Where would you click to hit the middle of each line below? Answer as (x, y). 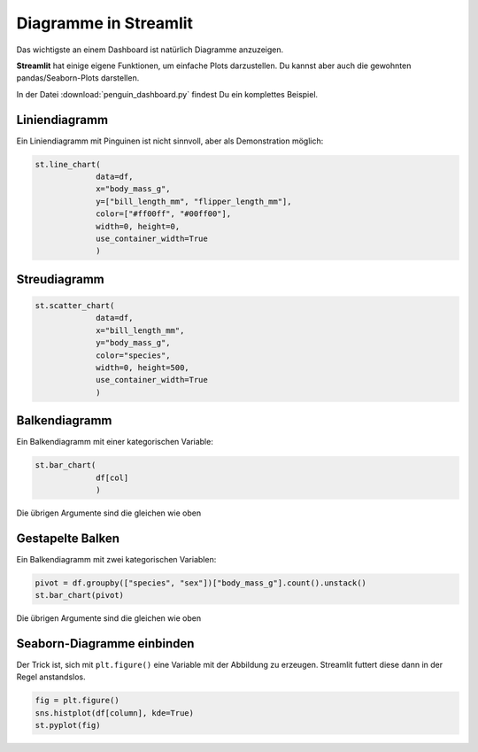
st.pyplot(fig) (68, 725)
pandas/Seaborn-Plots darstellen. (78, 78)
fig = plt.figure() (77, 701)
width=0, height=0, (138, 226)
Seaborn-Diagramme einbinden (105, 643)
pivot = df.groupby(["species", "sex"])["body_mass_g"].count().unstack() (201, 583)
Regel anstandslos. (51, 677)
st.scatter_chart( (75, 305)
